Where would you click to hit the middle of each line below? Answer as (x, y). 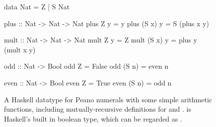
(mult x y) (20, 49)
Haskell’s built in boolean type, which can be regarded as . (93, 118)
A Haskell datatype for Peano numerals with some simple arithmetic (108, 99)
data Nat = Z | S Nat (37, 6)
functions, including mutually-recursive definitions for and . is (98, 109)
